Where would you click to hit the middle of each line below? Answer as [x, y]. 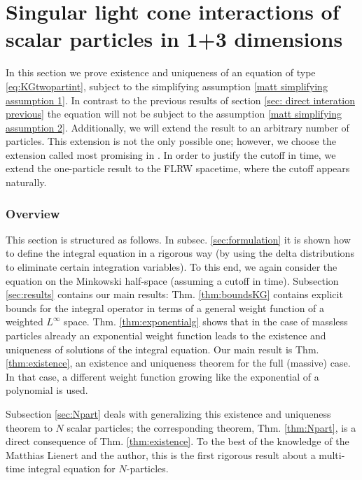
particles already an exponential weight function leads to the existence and [166, 336]
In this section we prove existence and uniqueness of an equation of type [161, 72]
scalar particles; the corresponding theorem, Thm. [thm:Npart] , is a [211, 427]
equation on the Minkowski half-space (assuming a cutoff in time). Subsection [172, 280]
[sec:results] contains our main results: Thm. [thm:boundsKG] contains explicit [174, 294]
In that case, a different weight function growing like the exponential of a [162, 376]
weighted [25, 322]
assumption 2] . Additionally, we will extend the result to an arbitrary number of [177, 127]
